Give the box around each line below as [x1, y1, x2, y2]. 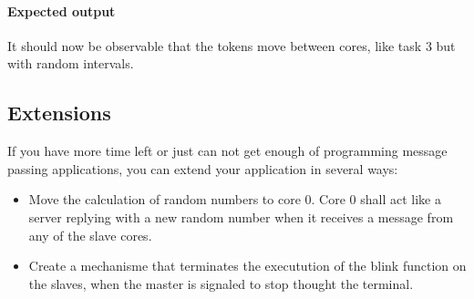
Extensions [7, 98, 111, 127]
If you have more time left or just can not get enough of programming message [7, 141, 448, 160]
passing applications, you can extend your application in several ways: [7, 159, 398, 178]
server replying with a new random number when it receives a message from [28, 207, 454, 226]
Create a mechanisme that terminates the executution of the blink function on [28, 256, 467, 275]
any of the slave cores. [28, 225, 152, 244]
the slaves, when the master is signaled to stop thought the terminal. [28, 273, 414, 293]
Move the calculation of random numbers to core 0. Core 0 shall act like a [28, 190, 441, 209]
